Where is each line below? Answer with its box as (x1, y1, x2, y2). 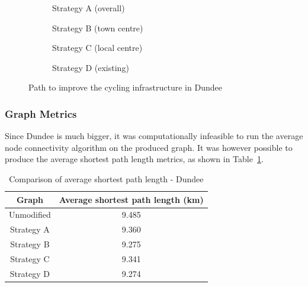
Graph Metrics (5, 106, 77, 121)
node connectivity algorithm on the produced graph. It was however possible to (5, 141, 293, 153)
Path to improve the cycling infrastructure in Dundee (28, 81, 222, 93)
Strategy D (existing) (52, 61, 129, 73)
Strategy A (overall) (52, 2, 125, 14)
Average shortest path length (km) (59, 193, 204, 205)
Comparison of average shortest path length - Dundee (9, 172, 204, 185)
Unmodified (9, 208, 51, 221)
